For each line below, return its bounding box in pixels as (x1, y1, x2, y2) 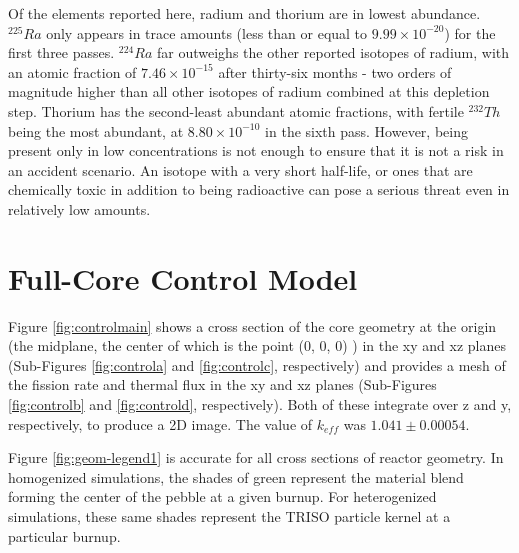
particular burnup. (8, 525, 121, 546)
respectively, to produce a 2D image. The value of (8, 413, 313, 434)
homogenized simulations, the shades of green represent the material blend (8, 466, 464, 487)
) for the (444, 22, 496, 43)
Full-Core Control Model (8, 257, 358, 298)
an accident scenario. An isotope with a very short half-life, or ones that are (8, 159, 473, 180)
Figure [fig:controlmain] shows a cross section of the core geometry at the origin (8, 315, 497, 336)
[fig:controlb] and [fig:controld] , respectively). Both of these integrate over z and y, (8, 394, 512, 415)
